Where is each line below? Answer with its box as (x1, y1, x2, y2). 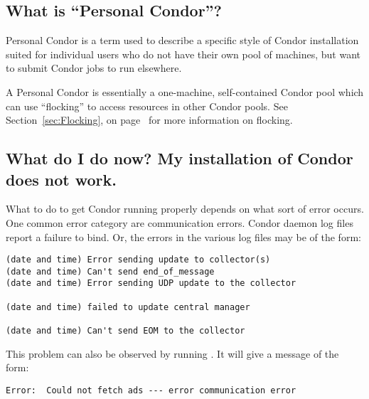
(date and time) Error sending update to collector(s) (6, 255, 271, 265)
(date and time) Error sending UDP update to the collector (6, 278, 296, 289)
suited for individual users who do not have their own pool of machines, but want (6, 46, 361, 61)
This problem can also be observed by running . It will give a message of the (6, 346, 339, 361)
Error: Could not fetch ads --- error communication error (6, 385, 296, 395)
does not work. (6, 168, 117, 190)
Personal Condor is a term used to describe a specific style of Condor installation (6, 33, 359, 48)
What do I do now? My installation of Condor (6, 147, 353, 169)
